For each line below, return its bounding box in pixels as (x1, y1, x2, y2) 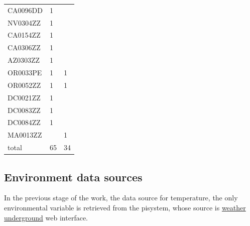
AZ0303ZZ (8, 55, 40, 65)
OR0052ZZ (8, 79, 41, 90)
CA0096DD (8, 5, 43, 15)
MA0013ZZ (8, 130, 42, 140)
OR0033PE (8, 67, 42, 77)
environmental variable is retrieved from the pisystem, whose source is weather (4, 202, 246, 212)
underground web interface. (4, 212, 88, 222)
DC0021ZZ (8, 92, 41, 102)
